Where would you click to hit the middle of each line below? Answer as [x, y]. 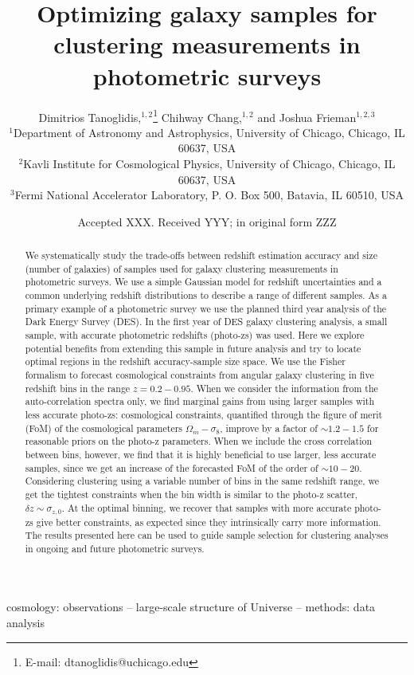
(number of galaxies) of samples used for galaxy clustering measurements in [182, 268]
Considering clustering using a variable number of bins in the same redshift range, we [202, 481]
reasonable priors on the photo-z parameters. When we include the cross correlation [199, 441]
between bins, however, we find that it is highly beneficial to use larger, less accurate [201, 454]
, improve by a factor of [269, 428]
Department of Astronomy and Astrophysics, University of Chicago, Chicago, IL [209, 132]
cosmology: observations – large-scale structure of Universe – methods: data [191, 607]
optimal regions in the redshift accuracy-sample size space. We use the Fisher [185, 361]
